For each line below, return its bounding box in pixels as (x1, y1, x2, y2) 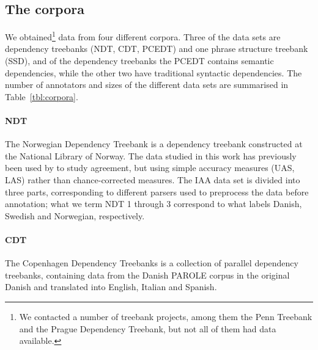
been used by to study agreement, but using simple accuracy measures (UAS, (5, 161, 295, 174)
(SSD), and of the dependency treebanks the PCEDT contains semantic (5, 54, 274, 67)
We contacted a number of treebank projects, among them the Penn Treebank (19, 310, 312, 323)
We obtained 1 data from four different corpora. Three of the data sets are (5, 29, 281, 43)
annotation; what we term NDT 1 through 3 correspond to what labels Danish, (5, 197, 302, 210)
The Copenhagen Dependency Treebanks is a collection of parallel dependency (5, 257, 298, 269)
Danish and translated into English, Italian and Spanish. (5, 280, 217, 293)
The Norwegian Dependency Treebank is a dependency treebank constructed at (5, 137, 303, 150)
